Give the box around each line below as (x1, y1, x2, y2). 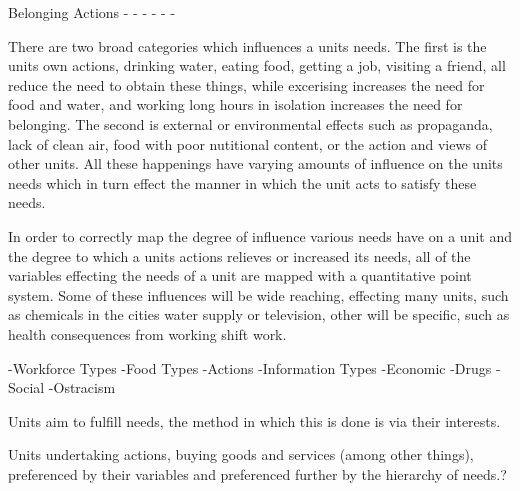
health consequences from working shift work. (8, 323, 287, 344)
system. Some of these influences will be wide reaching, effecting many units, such (8, 284, 509, 305)
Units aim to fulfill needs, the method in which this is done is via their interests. (8, 410, 501, 431)
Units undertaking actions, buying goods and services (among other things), (8, 444, 474, 465)
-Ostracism (48, 377, 116, 398)
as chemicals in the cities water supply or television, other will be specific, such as (8, 304, 510, 325)
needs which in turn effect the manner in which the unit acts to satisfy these (8, 172, 477, 193)
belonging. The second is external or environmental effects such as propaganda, (8, 113, 493, 134)
